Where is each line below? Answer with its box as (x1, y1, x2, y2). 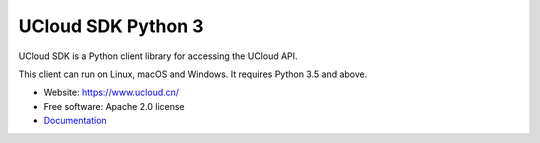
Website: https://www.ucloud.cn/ (43, 86, 180, 99)
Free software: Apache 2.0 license (43, 100, 185, 112)
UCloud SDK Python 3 (18, 15, 204, 37)
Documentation (43, 115, 107, 127)
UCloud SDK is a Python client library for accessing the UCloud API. (18, 50, 299, 62)
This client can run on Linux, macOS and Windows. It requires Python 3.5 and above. (18, 68, 368, 80)
